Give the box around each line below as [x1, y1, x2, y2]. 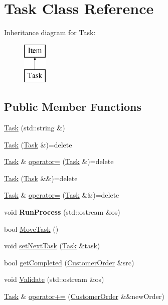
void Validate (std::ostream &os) [4, 274, 104, 284]
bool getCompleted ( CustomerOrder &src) [4, 257, 134, 267]
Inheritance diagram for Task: [4, 27, 96, 38]
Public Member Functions [4, 99, 141, 114]
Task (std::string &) [4, 122, 65, 133]
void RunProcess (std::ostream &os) [4, 207, 120, 217]
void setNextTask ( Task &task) [4, 240, 100, 251]
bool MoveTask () [4, 223, 59, 234]
